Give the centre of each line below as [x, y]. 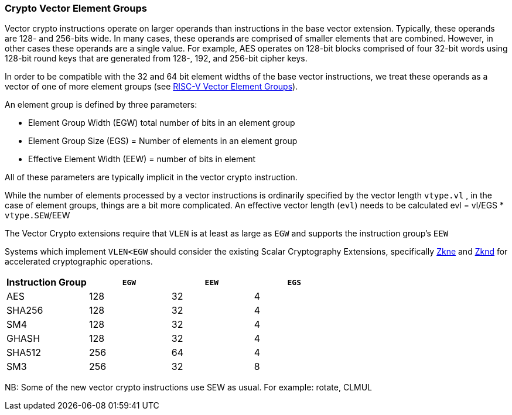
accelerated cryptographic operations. [79, 262]
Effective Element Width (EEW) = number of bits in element [142, 159]
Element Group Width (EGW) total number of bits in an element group [162, 123]
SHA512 [24, 353]
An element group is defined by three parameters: [101, 105]
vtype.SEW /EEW [37, 215]
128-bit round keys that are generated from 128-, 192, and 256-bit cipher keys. [156, 59]
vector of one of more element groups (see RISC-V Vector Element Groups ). [151, 87]
